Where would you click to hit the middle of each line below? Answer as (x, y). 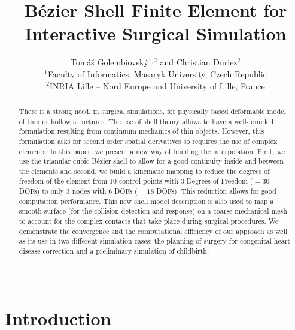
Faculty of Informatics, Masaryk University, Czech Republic (157, 73)
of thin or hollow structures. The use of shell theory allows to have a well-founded (146, 121)
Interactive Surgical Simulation (156, 33)
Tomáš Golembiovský (109, 62)
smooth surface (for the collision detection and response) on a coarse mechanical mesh (153, 211)
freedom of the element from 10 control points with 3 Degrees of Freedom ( (136, 181)
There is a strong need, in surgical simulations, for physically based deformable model (152, 111)
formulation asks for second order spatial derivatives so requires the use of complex (148, 141)
